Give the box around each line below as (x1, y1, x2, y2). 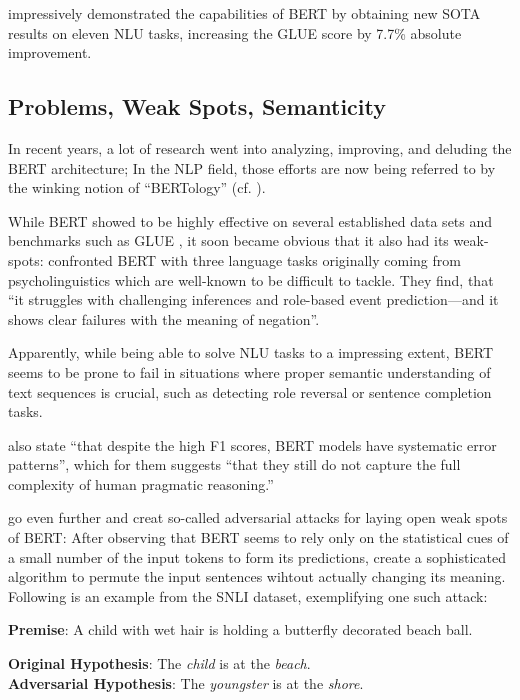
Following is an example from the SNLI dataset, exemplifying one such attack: (8, 585, 488, 606)
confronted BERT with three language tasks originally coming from (48, 249, 461, 270)
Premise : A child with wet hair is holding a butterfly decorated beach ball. (8, 619, 473, 640)
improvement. (8, 42, 92, 63)
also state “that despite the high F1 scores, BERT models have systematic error (8, 434, 497, 455)
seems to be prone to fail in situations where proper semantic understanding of (8, 361, 491, 382)
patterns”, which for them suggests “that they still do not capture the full (8, 454, 461, 475)
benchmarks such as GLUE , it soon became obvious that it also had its (8, 230, 449, 251)
